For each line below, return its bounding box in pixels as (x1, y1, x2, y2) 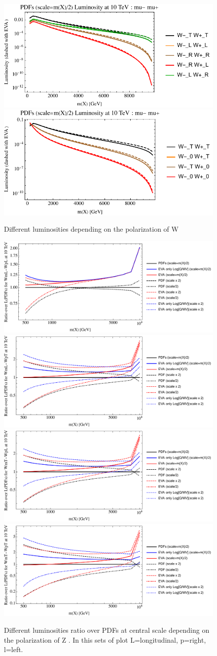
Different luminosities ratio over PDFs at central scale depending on (4, 624, 210, 635)
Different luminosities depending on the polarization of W (4, 224, 179, 234)
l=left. (4, 644, 23, 655)
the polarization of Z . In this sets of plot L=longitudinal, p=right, (4, 634, 206, 645)
